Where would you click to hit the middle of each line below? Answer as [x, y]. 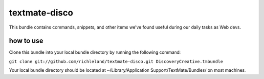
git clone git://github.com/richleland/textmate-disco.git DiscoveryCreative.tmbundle [116, 61]
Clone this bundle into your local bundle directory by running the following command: [95, 52]
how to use [26, 41]
